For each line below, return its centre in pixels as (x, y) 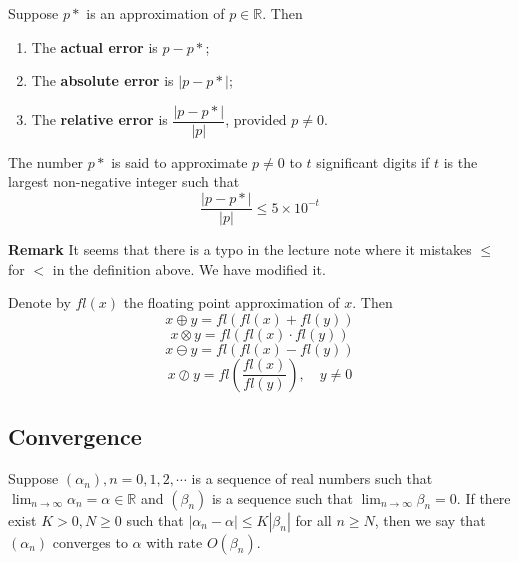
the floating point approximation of (231, 302)
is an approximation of (155, 13)
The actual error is (94, 46)
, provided (256, 119)
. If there (483, 497)
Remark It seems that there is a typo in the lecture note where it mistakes (240, 249)
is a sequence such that (282, 497)
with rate (174, 541)
